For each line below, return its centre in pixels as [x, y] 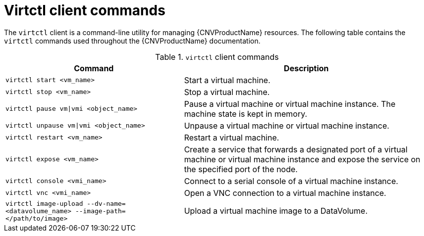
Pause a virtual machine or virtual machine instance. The [290, 104]
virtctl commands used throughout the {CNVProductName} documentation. [132, 41]
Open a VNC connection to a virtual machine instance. [285, 193]
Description [306, 68]
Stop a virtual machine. [227, 92]
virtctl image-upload [44, 203]
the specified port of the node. [241, 169]
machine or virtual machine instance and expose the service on [302, 159]
